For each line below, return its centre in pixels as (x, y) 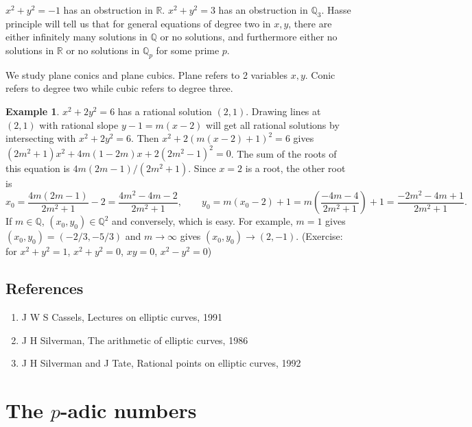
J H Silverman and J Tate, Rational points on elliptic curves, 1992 (161, 363)
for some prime (188, 50)
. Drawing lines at (283, 111)
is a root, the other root (295, 168)
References (45, 288)
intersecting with (41, 138)
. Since (202, 168)
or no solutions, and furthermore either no (249, 37)
